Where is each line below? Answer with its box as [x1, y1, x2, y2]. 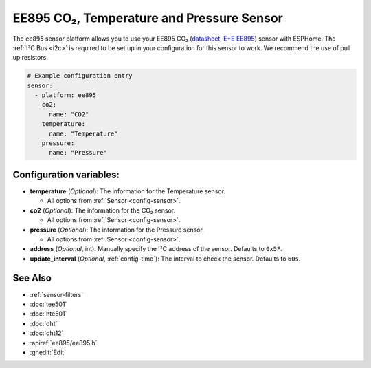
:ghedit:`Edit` [30, 348, 67, 356]
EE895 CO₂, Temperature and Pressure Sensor [12, 10, 283, 25]
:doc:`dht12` [30, 329, 64, 337]
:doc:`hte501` [30, 310, 67, 318]
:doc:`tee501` [30, 300, 67, 308]
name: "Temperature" [49, 129, 118, 138]
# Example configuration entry [27, 72, 133, 80]
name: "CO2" [49, 110, 89, 118]
